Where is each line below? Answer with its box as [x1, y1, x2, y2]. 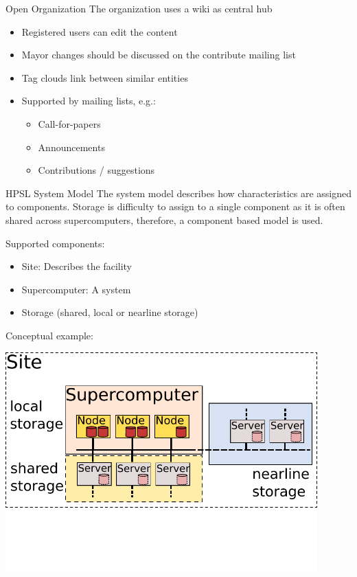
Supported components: [5, 236, 105, 250]
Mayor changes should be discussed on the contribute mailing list [21, 47, 296, 62]
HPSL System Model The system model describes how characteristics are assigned [5, 185, 352, 200]
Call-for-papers [38, 116, 101, 131]
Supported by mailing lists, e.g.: [21, 93, 156, 108]
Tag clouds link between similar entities [21, 70, 188, 84]
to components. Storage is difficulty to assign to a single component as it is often [5, 199, 345, 214]
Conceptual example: [5, 328, 93, 342]
